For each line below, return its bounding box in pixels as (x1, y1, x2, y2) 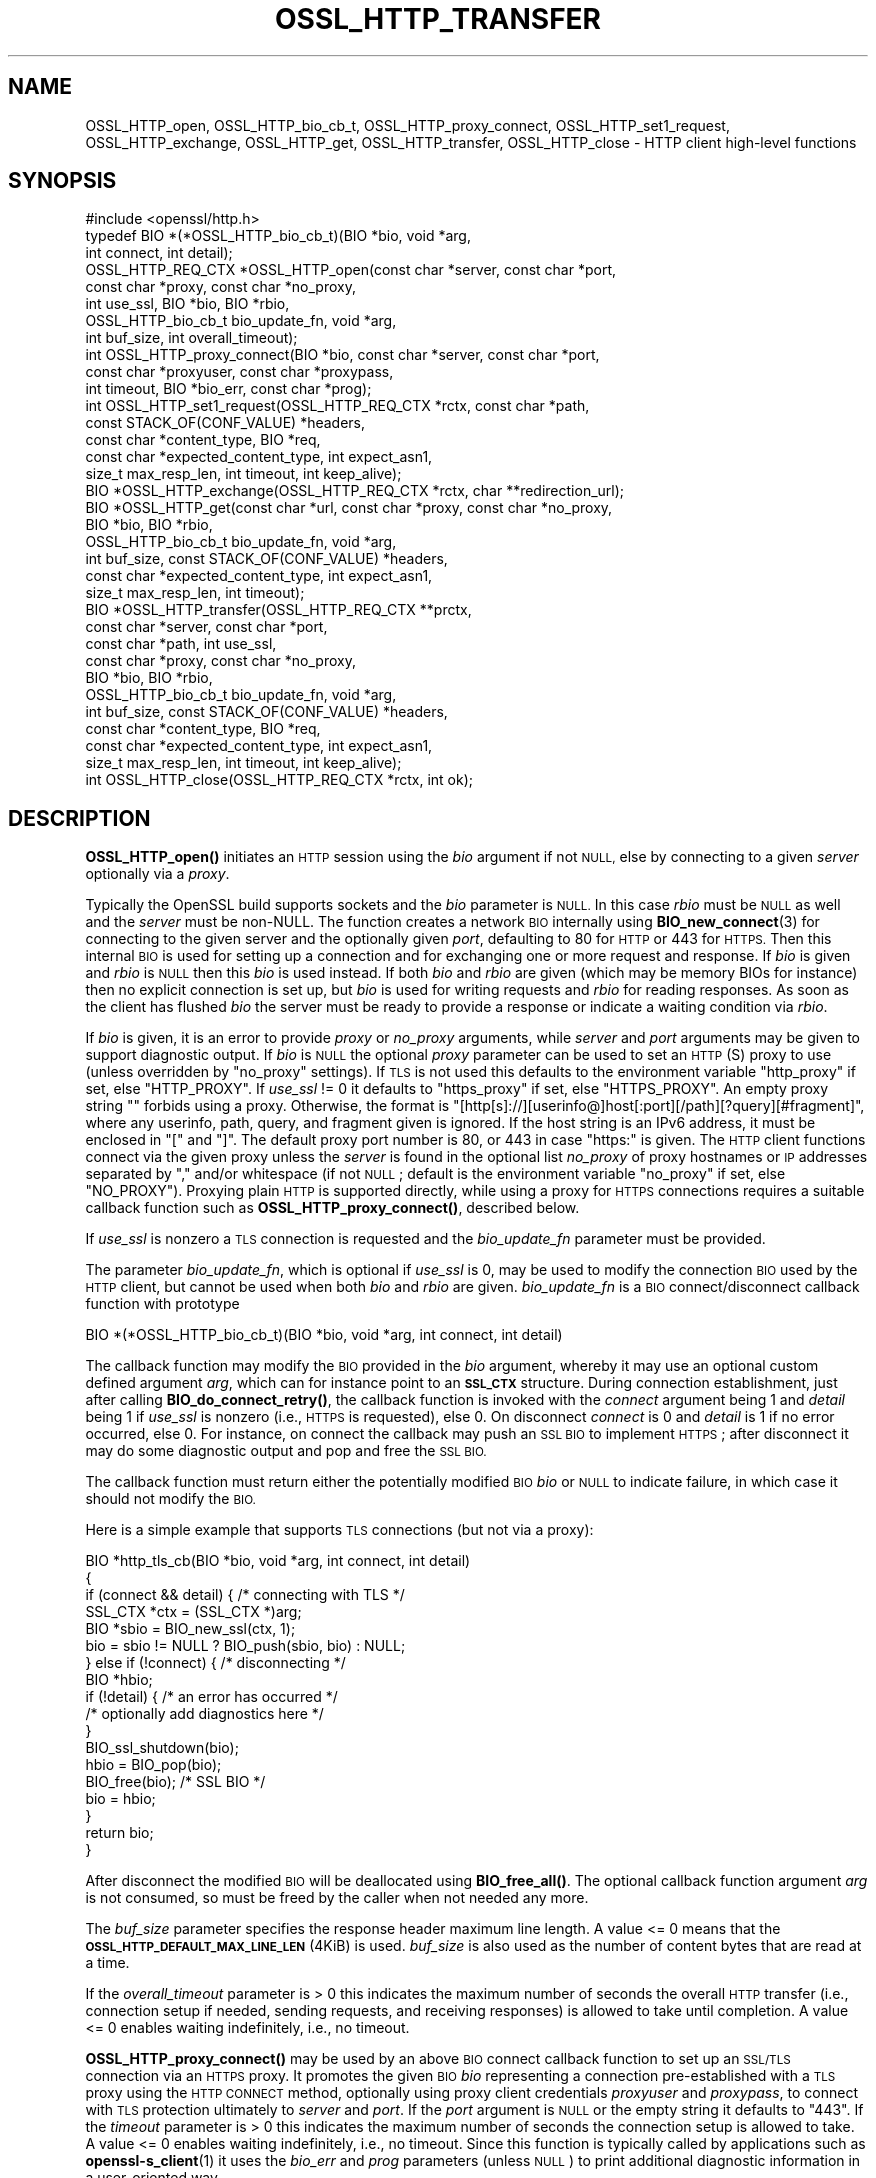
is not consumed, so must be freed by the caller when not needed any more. (85, 1889, 589, 1907)
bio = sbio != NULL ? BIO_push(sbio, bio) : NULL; (85, 1637, 406, 1655)
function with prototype (85, 1295, 240, 1313)
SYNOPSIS (8, 168, 117, 194)
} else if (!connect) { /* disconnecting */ (85, 1654, 346, 1672)
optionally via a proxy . (85, 865, 230, 883)
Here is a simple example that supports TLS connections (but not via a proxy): (85, 1521, 594, 1539)
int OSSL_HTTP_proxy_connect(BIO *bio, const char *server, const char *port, (85, 346, 600, 364)
